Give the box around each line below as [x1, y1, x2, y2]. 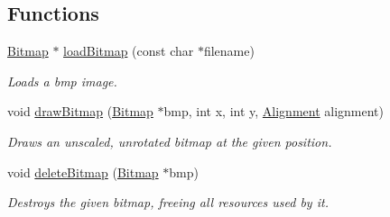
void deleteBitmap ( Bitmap [7, 162, 159, 181]
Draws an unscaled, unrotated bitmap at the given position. [7, 131, 332, 150]
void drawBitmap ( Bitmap [7, 102, 153, 121]
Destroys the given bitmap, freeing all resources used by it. [7, 193, 329, 212]
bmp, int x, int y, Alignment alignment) [163, 102, 385, 121]
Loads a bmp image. [7, 71, 117, 90]
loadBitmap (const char [63, 41, 194, 60]
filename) [203, 41, 255, 60]
